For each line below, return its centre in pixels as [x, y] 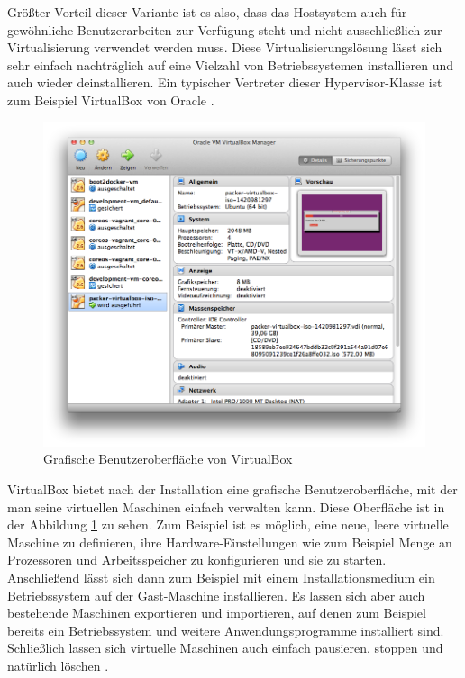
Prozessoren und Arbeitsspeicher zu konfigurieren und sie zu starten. [197, 560]
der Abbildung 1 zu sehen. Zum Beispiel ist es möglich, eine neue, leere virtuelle [228, 524]
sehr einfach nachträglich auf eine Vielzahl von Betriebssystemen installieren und [231, 64]
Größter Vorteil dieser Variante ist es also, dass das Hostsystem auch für [207, 12]
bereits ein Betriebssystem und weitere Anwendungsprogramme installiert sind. [226, 630]
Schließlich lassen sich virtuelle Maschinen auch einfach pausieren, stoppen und [225, 648]
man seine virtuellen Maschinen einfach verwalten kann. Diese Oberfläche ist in [226, 506]
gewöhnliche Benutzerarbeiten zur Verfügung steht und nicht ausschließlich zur [225, 29]
